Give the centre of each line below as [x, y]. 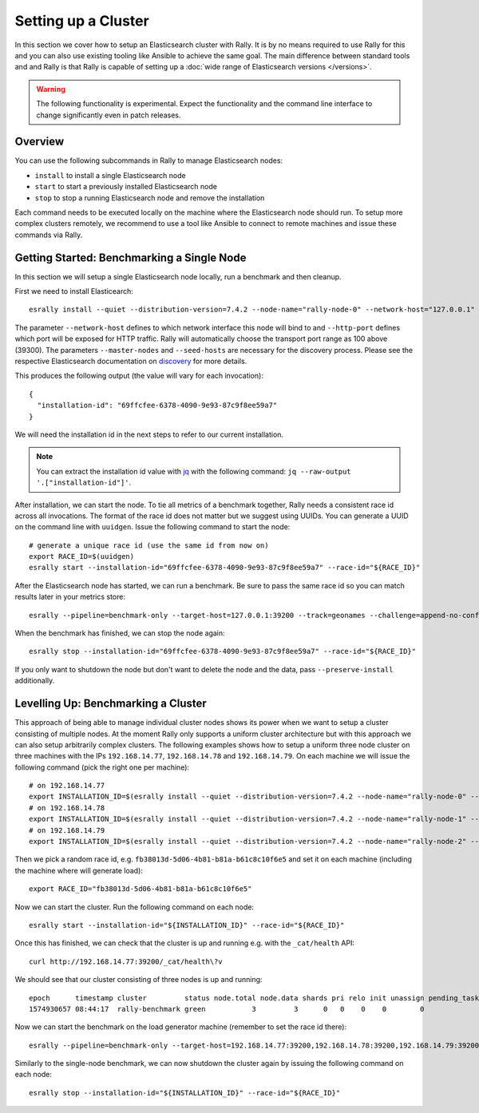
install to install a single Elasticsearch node [111, 175]
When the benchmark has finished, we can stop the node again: [120, 633]
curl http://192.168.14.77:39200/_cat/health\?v [126, 961]
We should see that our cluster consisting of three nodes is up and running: [139, 980]
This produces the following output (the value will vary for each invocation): [139, 376]
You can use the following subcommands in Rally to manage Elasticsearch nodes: [149, 160]
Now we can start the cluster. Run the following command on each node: [135, 907]
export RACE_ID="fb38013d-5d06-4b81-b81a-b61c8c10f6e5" [141, 889]
